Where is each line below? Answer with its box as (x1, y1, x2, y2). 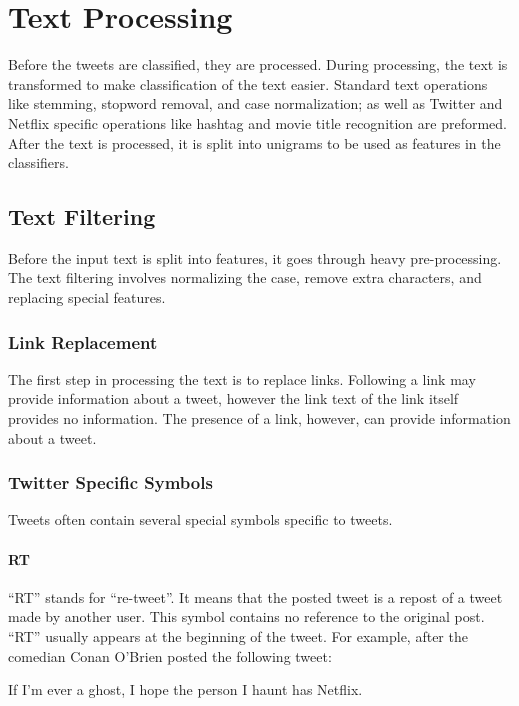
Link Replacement (8, 329, 158, 354)
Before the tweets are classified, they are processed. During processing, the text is (8, 54, 508, 75)
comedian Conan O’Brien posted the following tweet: (8, 645, 332, 666)
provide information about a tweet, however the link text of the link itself (8, 388, 459, 409)
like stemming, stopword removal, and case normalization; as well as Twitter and (8, 93, 503, 114)
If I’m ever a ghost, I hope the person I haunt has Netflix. (8, 679, 363, 700)
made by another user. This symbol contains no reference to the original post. (8, 606, 485, 627)
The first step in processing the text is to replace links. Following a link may (8, 368, 476, 389)
